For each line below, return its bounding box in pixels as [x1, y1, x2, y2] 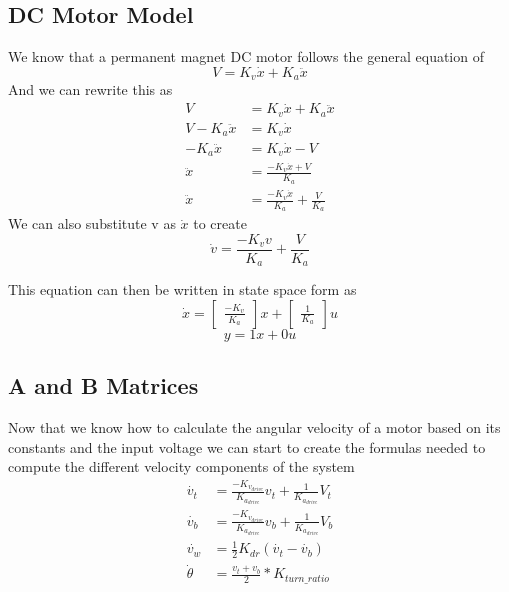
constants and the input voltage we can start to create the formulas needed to [8, 436, 486, 457]
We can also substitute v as [8, 213, 176, 234]
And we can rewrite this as [8, 79, 173, 100]
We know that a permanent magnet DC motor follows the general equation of [8, 46, 484, 67]
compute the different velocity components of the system [8, 456, 355, 477]
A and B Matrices [8, 370, 199, 401]
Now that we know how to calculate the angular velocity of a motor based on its [8, 417, 501, 438]
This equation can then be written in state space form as [8, 279, 357, 300]
